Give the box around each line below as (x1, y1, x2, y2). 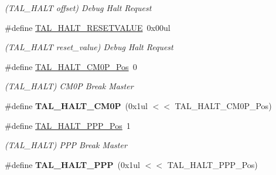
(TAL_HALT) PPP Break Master (5, 139, 127, 151)
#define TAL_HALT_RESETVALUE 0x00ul (5, 21, 171, 33)
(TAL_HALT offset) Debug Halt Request (5, 2, 152, 13)
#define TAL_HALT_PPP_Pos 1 (5, 119, 131, 131)
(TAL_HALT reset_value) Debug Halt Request (5, 41, 173, 53)
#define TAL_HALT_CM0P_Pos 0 (5, 60, 137, 72)
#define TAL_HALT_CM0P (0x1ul (5, 99, 148, 111)
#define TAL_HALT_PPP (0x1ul (5, 158, 140, 170)
